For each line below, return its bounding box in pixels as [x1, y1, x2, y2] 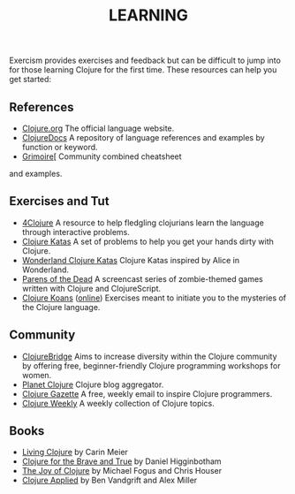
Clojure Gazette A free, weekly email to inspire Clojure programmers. [21, 388, 273, 399]
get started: [9, 74, 51, 85]
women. [21, 369, 52, 380]
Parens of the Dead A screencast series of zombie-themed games [21, 273, 263, 284]
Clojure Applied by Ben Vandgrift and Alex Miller [21, 475, 198, 486]
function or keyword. [21, 142, 99, 152]
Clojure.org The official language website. [21, 123, 175, 133]
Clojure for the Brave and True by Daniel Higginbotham [21, 456, 223, 467]
